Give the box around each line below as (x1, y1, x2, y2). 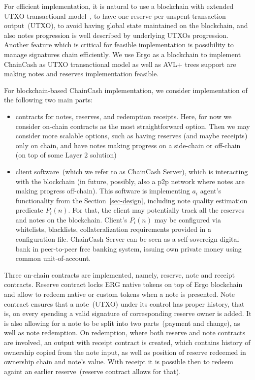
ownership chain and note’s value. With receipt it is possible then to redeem (4, 356, 233, 367)
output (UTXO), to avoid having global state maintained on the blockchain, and (4, 20, 248, 31)
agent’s (200, 186, 222, 196)
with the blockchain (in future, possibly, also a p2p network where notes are (15, 176, 245, 186)
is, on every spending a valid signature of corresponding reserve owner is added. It (4, 308, 252, 318)
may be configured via (154, 214, 222, 224)
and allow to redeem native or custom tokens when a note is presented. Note (4, 289, 235, 299)
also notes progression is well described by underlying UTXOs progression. (4, 30, 228, 40)
